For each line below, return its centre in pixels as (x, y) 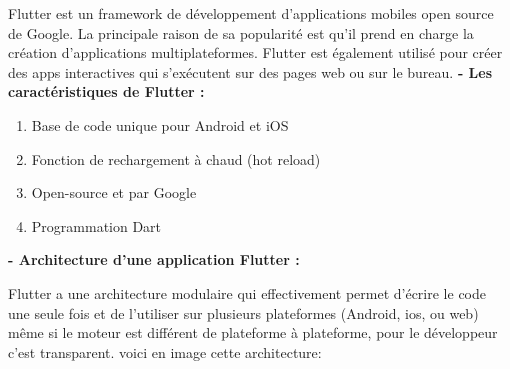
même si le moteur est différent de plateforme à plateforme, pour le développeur (253, 332)
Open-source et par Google (114, 192)
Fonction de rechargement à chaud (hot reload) (176, 158)
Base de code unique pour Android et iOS (160, 124)
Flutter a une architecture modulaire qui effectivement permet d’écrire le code (247, 292)
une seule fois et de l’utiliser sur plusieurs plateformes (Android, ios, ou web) (243, 312)
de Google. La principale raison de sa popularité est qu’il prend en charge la (241, 32)
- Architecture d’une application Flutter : (154, 259)
